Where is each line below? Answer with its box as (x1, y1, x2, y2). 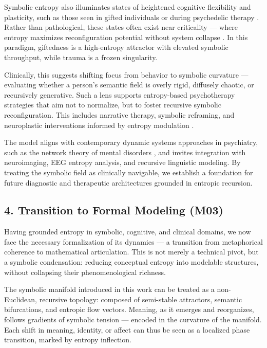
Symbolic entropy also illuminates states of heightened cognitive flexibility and (4, 2, 251, 12)
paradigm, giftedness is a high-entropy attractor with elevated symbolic (4, 42, 228, 52)
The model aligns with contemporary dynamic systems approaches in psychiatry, (4, 137, 258, 148)
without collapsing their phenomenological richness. (4, 266, 166, 277)
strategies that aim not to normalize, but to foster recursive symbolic (4, 99, 221, 110)
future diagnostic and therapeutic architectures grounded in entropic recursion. (4, 177, 253, 188)
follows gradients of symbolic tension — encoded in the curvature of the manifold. (4, 314, 262, 325)
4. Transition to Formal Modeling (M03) (4, 202, 223, 218)
